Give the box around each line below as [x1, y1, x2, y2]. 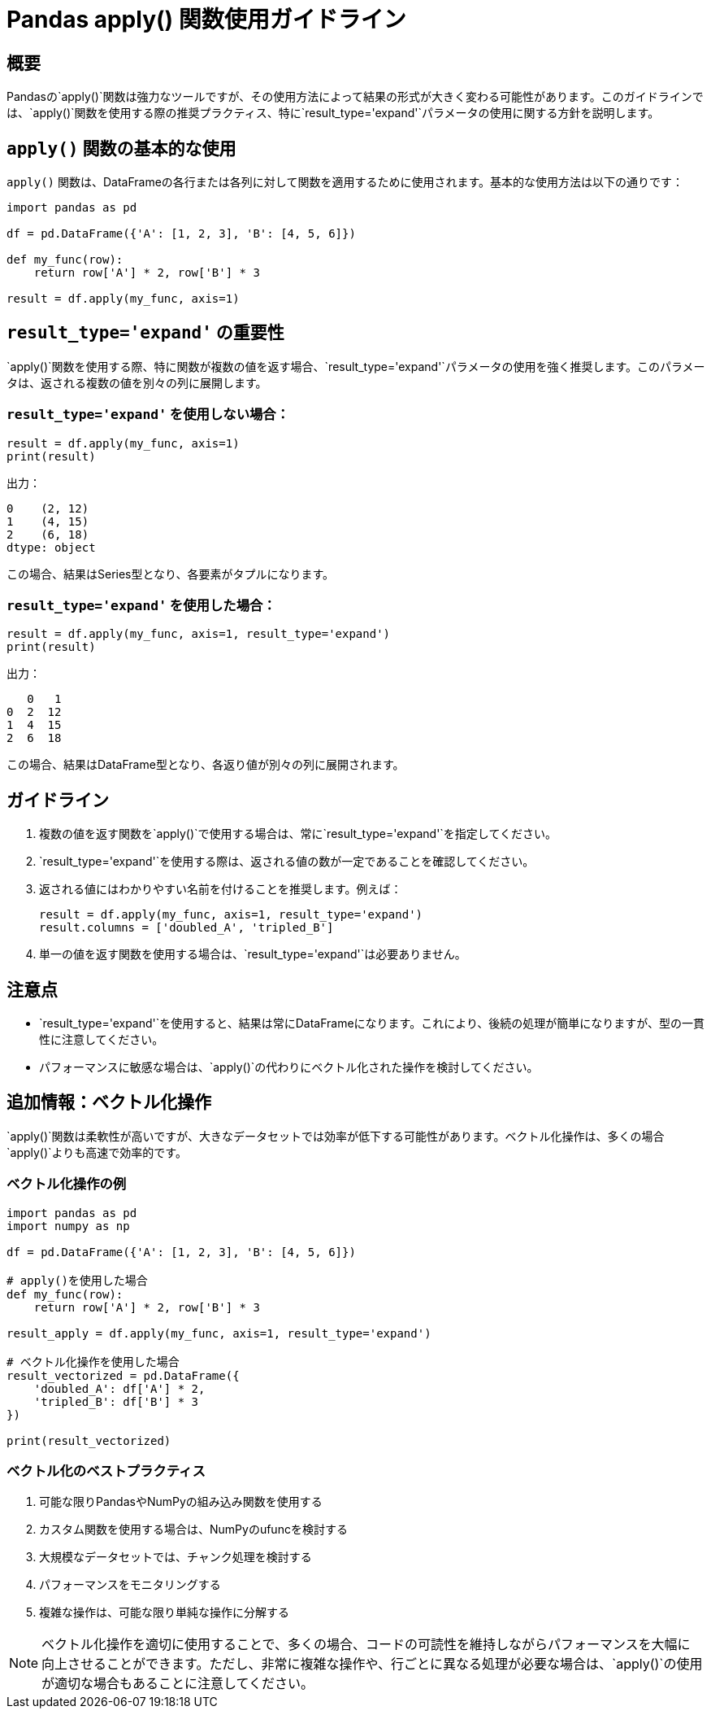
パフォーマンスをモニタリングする [39, 1578, 221, 1592]
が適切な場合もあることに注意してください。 [41, 1675, 314, 1692]
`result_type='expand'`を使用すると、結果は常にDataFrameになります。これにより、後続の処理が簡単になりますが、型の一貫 [39, 1016, 705, 1031]
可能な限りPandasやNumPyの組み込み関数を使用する [39, 1495, 323, 1509]
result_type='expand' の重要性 [7, 322, 284, 343]
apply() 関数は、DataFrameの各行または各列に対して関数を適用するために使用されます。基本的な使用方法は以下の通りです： [7, 175, 684, 190]
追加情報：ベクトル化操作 [7, 1092, 211, 1113]
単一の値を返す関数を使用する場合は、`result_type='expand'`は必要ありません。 [39, 947, 466, 962]
